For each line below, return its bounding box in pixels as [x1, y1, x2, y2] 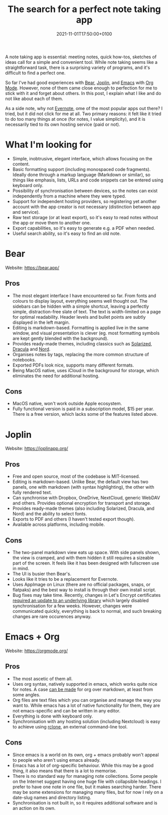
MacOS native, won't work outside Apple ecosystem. [12, 401, 122, 407]
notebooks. [12, 356, 36, 363]
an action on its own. [12, 805, 56, 811]
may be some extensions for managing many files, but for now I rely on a [12, 789, 163, 795]
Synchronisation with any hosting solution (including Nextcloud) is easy [12, 718, 160, 725]
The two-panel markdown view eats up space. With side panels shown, [12, 550, 160, 555]
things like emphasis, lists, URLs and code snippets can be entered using [12, 177, 163, 183]
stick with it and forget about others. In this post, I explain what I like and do [5, 90, 161, 96]
